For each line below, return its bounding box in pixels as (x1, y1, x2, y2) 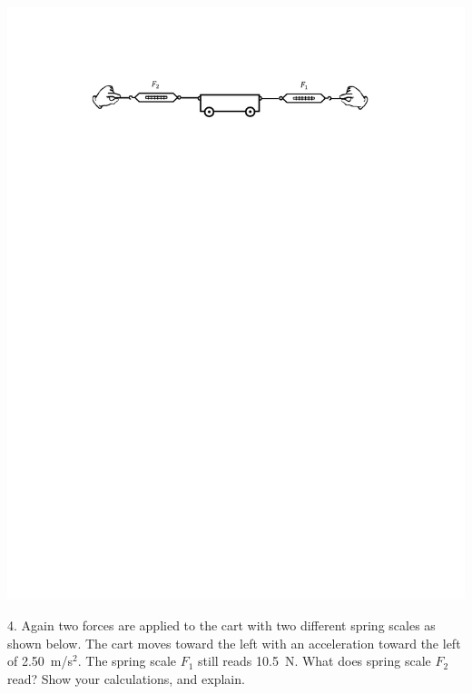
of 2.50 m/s (7, 651, 74, 670)
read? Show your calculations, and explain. (7, 669, 245, 688)
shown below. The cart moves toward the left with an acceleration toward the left (7, 633, 461, 652)
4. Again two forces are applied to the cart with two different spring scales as (7, 616, 436, 635)
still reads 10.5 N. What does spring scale (198, 651, 431, 670)
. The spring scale (77, 651, 177, 670)
